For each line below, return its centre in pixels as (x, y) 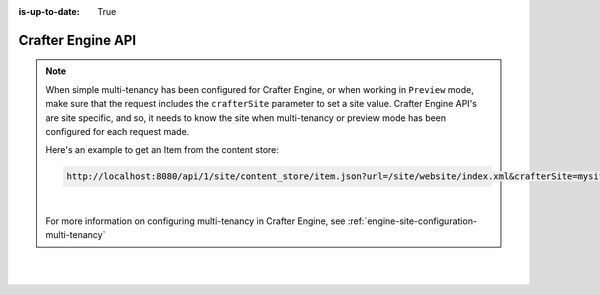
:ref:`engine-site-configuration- (412, 221)
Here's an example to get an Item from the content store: (162, 150)
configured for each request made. (117, 131)
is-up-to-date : (49, 11)
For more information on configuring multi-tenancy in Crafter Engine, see (195, 221)
